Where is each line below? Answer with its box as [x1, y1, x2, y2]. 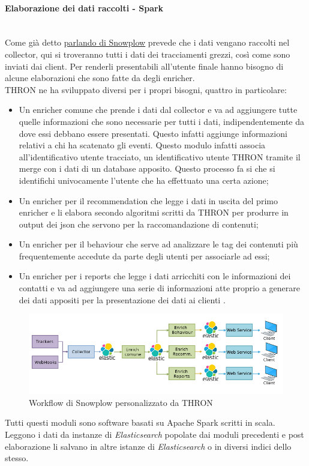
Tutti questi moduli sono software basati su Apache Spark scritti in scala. [5, 416, 275, 429]
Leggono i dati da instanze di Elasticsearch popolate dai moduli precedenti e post [5, 428, 304, 441]
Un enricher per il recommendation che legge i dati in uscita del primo [19, 194, 278, 207]
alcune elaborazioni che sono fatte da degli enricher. [5, 71, 195, 84]
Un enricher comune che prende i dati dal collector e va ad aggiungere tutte [19, 103, 298, 116]
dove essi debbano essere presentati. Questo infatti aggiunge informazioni [19, 127, 287, 139]
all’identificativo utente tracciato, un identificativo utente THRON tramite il [19, 150, 301, 163]
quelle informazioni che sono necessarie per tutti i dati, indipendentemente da [19, 115, 304, 127]
